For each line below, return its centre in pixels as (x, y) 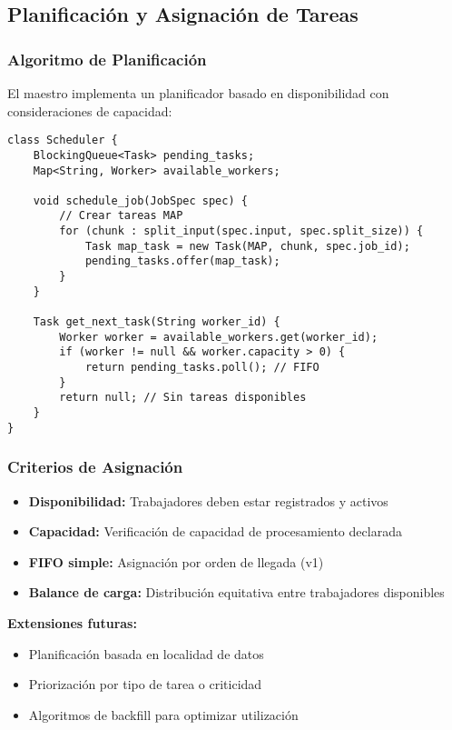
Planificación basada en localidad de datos (146, 653)
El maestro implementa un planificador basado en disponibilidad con (198, 93)
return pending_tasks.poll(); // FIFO (202, 368)
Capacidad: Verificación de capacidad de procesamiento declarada (215, 531)
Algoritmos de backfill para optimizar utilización (163, 714)
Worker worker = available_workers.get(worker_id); (219, 337)
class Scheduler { (63, 140)
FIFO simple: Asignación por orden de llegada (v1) (176, 561)
